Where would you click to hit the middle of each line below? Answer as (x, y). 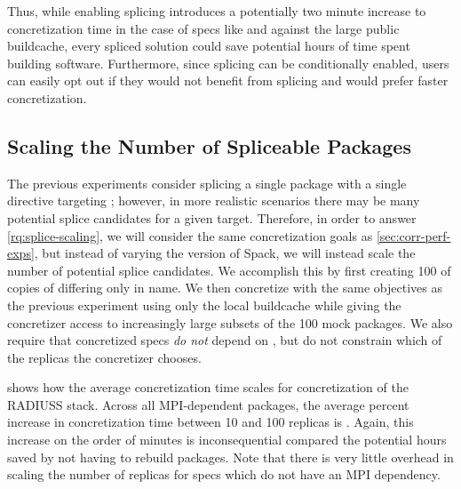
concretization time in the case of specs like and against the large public (203, 28)
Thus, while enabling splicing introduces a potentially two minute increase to (217, 11)
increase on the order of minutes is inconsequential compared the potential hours (227, 440)
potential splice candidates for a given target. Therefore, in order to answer (212, 217)
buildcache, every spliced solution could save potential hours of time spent (209, 46)
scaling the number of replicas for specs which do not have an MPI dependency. (224, 474)
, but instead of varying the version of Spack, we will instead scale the (225, 253)
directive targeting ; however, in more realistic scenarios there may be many (214, 200)
